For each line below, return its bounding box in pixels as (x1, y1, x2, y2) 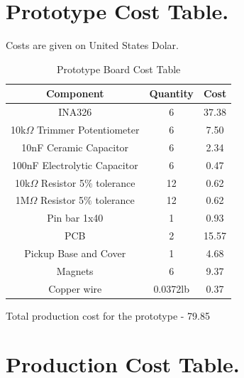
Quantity (149, 86, 194, 101)
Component (45, 86, 104, 101)
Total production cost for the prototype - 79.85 (6, 308, 210, 323)
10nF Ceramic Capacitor (21, 139, 129, 154)
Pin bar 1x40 (47, 210, 104, 225)
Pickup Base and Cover (24, 245, 126, 260)
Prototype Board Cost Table (56, 61, 181, 76)
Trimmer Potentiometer (36, 122, 140, 136)
